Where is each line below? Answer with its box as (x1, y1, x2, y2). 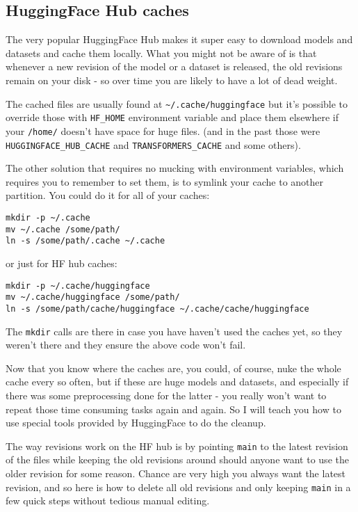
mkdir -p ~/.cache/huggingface (6, 280, 150, 291)
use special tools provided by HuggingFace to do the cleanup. (6, 415, 266, 430)
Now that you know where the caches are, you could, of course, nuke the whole (6, 360, 341, 375)
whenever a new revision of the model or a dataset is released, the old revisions (6, 59, 343, 74)
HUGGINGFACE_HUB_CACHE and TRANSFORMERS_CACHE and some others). (6, 137, 301, 152)
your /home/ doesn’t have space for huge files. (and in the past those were (6, 123, 320, 138)
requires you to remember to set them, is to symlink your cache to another (6, 174, 324, 189)
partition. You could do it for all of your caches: (6, 188, 210, 202)
